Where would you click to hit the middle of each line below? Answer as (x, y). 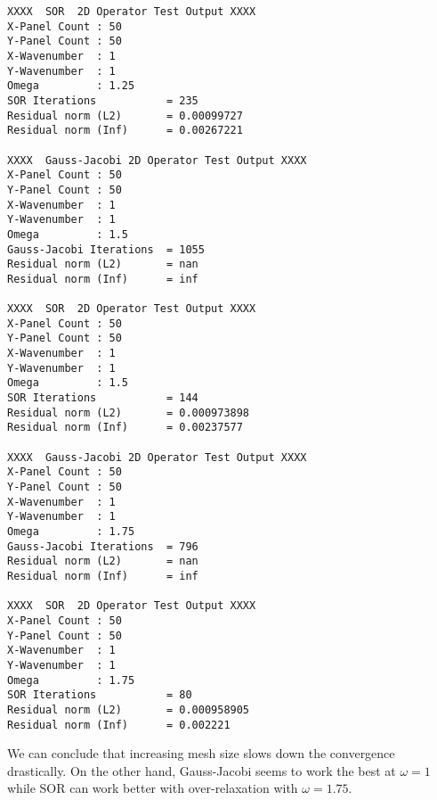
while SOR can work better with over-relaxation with (153, 788)
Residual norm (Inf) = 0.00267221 (125, 131)
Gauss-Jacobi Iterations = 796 (103, 546)
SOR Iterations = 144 (103, 398)
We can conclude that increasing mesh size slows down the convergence (201, 753)
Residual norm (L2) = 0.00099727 (125, 115)
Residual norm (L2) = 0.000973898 (129, 412)
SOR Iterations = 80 (100, 695)
